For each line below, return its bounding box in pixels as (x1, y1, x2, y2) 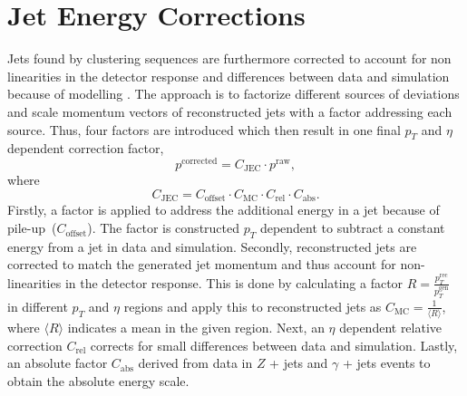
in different (7, 296, 68, 315)
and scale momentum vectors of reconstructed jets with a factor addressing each (7, 101, 452, 121)
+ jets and (269, 353, 328, 372)
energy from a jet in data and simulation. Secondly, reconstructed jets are (7, 237, 417, 256)
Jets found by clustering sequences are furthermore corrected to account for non (7, 49, 452, 68)
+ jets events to (342, 353, 431, 372)
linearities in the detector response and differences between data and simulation (7, 66, 450, 85)
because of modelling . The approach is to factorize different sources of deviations (7, 84, 460, 103)
